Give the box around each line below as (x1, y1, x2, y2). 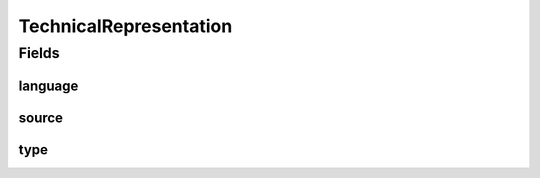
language (18, 77, 79, 94)
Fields (18, 44, 60, 62)
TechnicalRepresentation (18, 15, 233, 37)
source (18, 109, 64, 126)
